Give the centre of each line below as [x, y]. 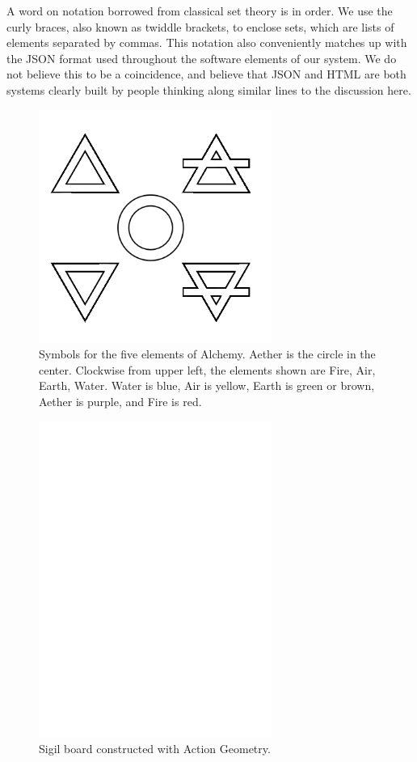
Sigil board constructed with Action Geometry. [155, 749]
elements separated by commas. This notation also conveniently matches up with [207, 42]
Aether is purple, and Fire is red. [120, 401]
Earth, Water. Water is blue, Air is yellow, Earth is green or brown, [207, 385]
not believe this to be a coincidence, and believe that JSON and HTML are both [206, 74]
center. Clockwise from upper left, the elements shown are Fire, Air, [207, 369]
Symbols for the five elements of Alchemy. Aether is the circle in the [207, 354]
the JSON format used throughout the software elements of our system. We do [202, 58]
